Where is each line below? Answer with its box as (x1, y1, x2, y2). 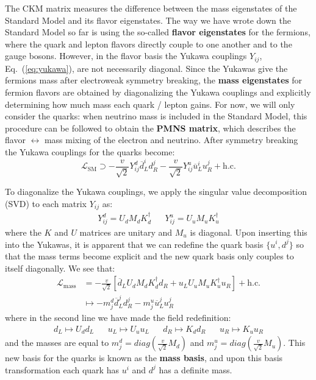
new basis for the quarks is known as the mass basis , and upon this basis (5, 351, 283, 364)
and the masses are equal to (5, 336, 109, 349)
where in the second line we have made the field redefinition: (5, 311, 231, 324)
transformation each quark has (5, 363, 119, 376)
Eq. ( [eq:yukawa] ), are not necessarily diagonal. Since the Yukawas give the (5, 62, 288, 74)
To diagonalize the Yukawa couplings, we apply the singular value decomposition (5, 185, 307, 198)
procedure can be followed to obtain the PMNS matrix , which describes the (5, 121, 296, 134)
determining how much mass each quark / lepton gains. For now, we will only (5, 97, 295, 110)
